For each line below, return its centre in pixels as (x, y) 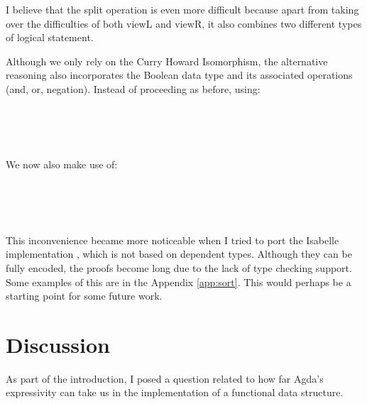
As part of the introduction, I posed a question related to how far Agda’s (165, 378)
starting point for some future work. (84, 296)
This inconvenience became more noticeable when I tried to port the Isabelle (172, 240)
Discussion (58, 344)
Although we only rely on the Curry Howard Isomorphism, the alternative (167, 61)
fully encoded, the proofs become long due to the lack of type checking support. (179, 267)
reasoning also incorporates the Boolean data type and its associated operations (179, 75)
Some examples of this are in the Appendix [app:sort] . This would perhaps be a (179, 282)
